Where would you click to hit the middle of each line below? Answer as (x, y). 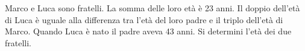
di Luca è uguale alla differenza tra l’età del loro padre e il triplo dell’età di (144, 19)
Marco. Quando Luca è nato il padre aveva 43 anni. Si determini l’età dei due (148, 31)
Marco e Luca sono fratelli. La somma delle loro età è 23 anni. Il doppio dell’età (152, 8)
